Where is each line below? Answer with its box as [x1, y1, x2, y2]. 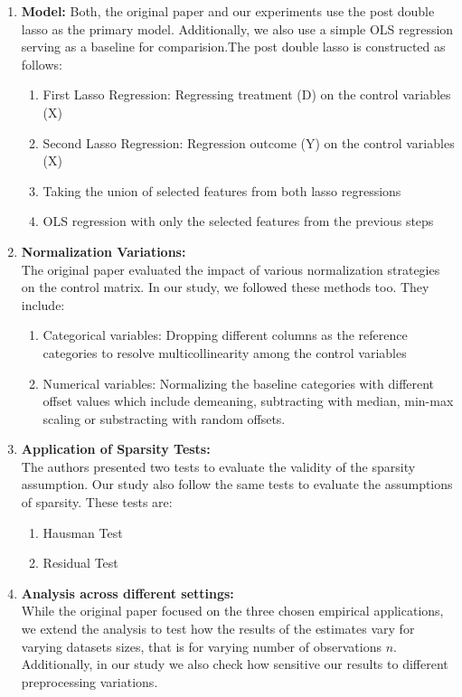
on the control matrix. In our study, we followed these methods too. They [21, 278, 429, 297]
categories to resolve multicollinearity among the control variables [42, 343, 407, 362]
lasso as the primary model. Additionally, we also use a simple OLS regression [21, 19, 454, 38]
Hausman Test [42, 523, 123, 542]
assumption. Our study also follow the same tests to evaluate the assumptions [21, 475, 453, 494]
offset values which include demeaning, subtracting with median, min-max [42, 391, 454, 410]
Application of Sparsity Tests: [21, 439, 211, 458]
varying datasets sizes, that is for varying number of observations [21, 636, 382, 655]
